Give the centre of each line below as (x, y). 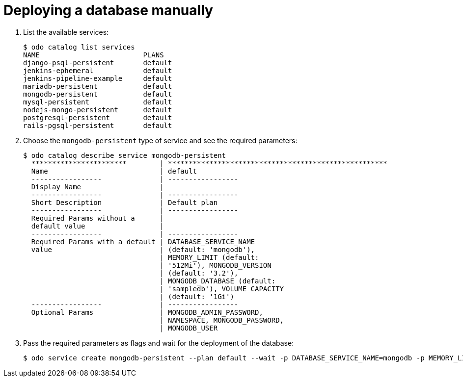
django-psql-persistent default (98, 63)
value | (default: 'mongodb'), (143, 249)
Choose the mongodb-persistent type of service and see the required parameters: (160, 140)
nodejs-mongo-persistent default (98, 110)
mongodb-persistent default (98, 94)
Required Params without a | (97, 218)
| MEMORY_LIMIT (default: (209, 257)
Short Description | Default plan (124, 202)
